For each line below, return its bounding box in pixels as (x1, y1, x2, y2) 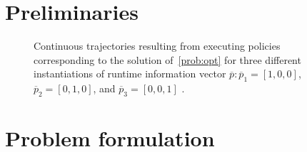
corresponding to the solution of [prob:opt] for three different (34, 52, 301, 67)
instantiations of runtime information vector (34, 66, 226, 81)
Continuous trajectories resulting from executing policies (34, 38, 281, 53)
